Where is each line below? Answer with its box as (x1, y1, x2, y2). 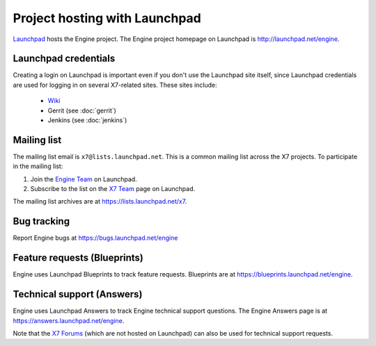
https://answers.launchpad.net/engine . (13, 316, 125, 324)
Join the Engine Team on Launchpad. (30, 174, 137, 183)
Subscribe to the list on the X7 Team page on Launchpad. (30, 185, 196, 193)
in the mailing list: (13, 162, 63, 170)
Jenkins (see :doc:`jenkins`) (47, 116, 127, 124)
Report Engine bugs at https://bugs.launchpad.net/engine (13, 233, 178, 242)
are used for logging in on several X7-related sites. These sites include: (13, 81, 217, 89)
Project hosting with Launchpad (13, 10, 202, 26)
